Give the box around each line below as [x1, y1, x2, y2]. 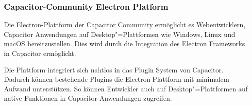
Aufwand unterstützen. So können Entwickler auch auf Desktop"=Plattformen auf [4, 83, 248, 93]
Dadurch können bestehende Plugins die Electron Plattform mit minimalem [4, 74, 229, 84]
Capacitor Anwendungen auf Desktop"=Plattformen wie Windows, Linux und [4, 29, 235, 39]
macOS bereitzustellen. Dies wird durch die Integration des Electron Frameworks [4, 38, 245, 49]
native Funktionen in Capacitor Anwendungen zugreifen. [4, 93, 172, 103]
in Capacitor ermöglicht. [4, 48, 76, 58]
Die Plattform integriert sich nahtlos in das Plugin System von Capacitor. [4, 64, 224, 74]
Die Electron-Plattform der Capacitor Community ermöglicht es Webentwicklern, [4, 19, 246, 30]
